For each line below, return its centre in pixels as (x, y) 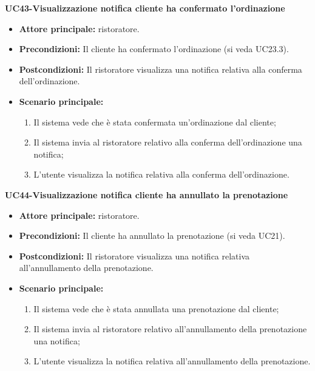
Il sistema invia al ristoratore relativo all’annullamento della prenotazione (170, 329)
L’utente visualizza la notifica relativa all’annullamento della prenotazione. (172, 361)
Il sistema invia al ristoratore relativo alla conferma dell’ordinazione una (168, 142)
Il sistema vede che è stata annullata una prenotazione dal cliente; (156, 308)
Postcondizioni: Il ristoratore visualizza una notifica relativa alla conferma (161, 69)
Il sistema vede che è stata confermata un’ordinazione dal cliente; (155, 122)
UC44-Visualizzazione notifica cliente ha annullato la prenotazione (147, 194)
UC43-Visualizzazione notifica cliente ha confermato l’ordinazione (145, 8)
